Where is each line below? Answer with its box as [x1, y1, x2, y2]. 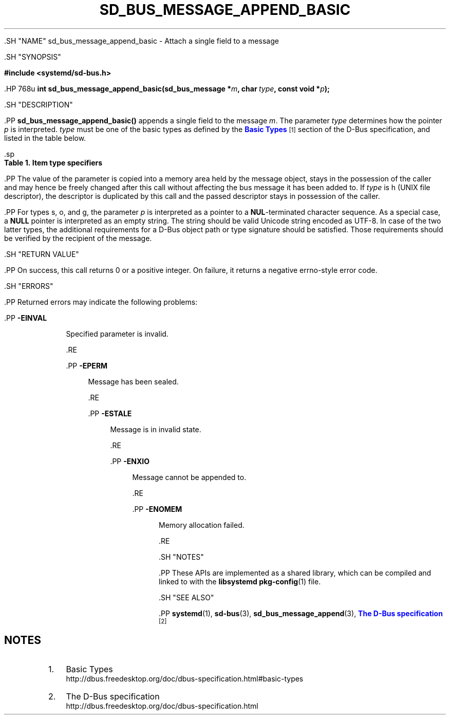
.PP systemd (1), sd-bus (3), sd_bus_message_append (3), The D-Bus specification [159, 609, 443, 618]
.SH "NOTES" [159, 552, 204, 561]
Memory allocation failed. [159, 520, 245, 529]
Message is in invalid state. [110, 425, 201, 434]
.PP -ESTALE [88, 409, 132, 418]
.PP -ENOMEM [132, 504, 182, 513]
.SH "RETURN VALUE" [4, 249, 79, 259]
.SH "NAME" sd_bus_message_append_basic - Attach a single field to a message [4, 36, 279, 45]
